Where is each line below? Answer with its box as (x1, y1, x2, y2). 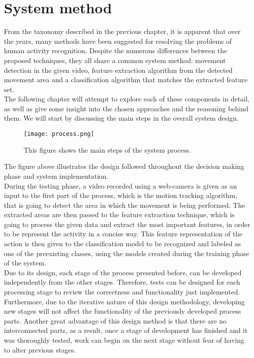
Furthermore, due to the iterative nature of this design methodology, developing (4, 296, 245, 306)
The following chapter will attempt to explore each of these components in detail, (4, 94, 250, 104)
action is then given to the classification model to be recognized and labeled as (4, 238, 241, 249)
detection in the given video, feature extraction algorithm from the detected (4, 65, 233, 75)
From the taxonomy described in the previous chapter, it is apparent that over (4, 26, 241, 36)
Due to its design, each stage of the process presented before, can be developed (4, 267, 242, 277)
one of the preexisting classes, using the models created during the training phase (4, 248, 250, 258)
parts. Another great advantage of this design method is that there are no (4, 315, 227, 325)
